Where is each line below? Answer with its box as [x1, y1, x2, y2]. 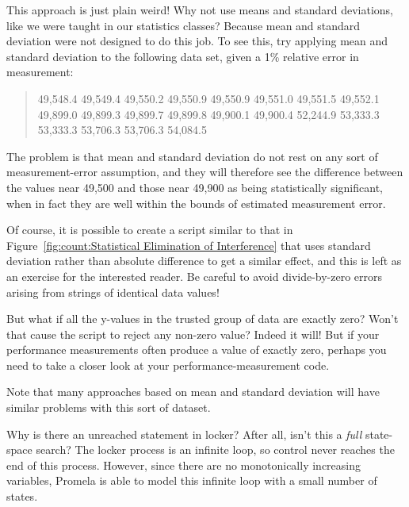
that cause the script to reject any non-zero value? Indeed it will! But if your [6, 325, 380, 342]
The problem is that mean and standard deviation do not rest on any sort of [6, 148, 378, 164]
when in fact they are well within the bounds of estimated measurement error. [6, 194, 386, 211]
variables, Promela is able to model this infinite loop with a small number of [6, 472, 377, 489]
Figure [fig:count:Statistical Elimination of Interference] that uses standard [6, 236, 371, 253]
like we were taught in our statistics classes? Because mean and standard [6, 17, 361, 33]
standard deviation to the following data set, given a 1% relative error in [6, 48, 359, 64]
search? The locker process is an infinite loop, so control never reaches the [36, 441, 395, 458]
